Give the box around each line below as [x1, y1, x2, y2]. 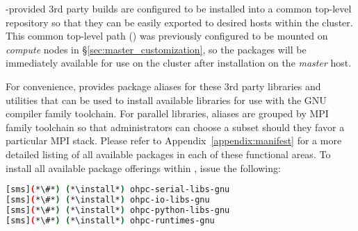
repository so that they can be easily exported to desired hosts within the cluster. [6, 15, 353, 29]
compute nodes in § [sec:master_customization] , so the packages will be [6, 42, 307, 56]
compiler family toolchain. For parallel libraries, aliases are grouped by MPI [6, 106, 329, 121]
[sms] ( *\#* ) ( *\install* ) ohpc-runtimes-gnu [6, 215, 215, 225]
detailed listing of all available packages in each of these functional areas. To [6, 146, 331, 161]
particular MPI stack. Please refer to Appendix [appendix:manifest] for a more [6, 133, 342, 148]
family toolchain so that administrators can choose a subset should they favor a [6, 119, 345, 134]
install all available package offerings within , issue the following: [6, 160, 281, 175]
